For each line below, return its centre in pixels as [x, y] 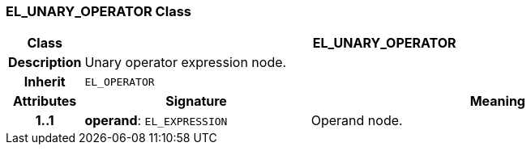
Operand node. [357, 121]
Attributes [45, 101]
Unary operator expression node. [186, 63]
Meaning [497, 101]
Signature [196, 101]
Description [45, 63]
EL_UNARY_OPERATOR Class [98, 11]
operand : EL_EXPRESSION [156, 121]
